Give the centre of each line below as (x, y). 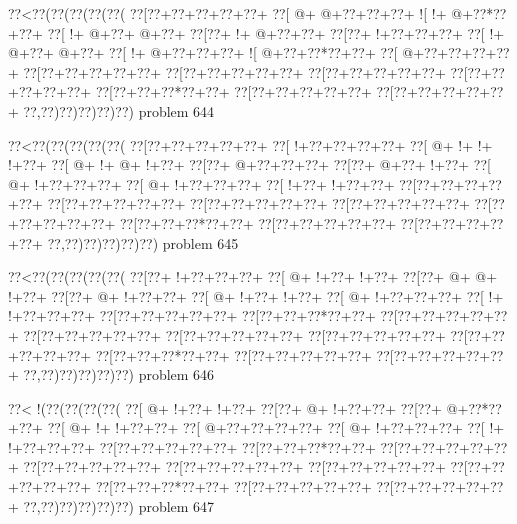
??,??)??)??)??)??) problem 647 (119, 505)
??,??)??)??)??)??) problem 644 (119, 110)
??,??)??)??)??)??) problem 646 (119, 374)
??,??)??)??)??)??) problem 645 (143, 242)
